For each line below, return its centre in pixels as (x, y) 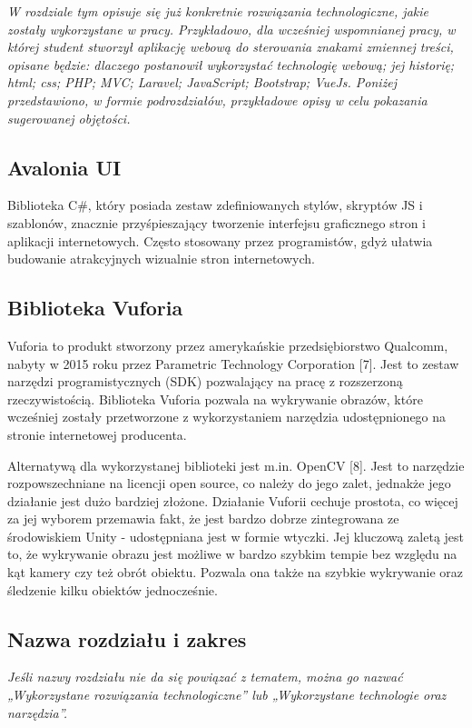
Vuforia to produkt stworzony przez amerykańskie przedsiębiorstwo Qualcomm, (228, 345)
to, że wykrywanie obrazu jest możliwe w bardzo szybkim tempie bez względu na (232, 554)
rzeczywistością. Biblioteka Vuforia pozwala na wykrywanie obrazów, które (215, 399)
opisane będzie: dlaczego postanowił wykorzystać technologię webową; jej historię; (231, 64)
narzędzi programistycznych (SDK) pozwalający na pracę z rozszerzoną (205, 381)
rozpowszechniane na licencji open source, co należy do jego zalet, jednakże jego (229, 483)
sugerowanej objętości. (69, 118)
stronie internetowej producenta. (97, 434)
